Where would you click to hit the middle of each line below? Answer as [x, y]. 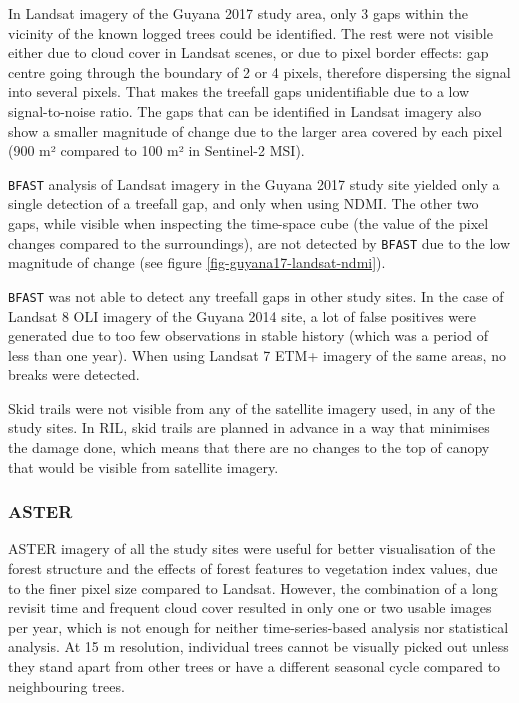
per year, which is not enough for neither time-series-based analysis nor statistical [258, 626]
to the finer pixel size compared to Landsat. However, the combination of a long [253, 587]
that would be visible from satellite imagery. [143, 466]
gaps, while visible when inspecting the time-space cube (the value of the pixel [248, 223]
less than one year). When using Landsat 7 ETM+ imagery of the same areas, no [257, 354]
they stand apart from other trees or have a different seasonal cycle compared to [254, 666]
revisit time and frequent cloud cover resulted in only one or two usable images [250, 607]
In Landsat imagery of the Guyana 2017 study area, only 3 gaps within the [238, 13]
